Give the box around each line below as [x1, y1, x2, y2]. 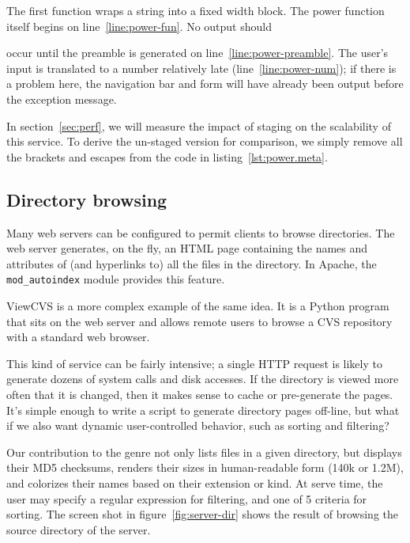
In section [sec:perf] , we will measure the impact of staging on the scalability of [6, 117, 391, 134]
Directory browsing [6, 187, 167, 211]
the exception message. [6, 90, 117, 107]
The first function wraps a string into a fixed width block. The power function [6, 2, 385, 18]
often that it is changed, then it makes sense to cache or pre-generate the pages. [6, 385, 393, 402]
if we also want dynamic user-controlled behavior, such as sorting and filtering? [6, 417, 389, 434]
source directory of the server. [6, 521, 151, 537]
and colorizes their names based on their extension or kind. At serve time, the [6, 474, 383, 491]
